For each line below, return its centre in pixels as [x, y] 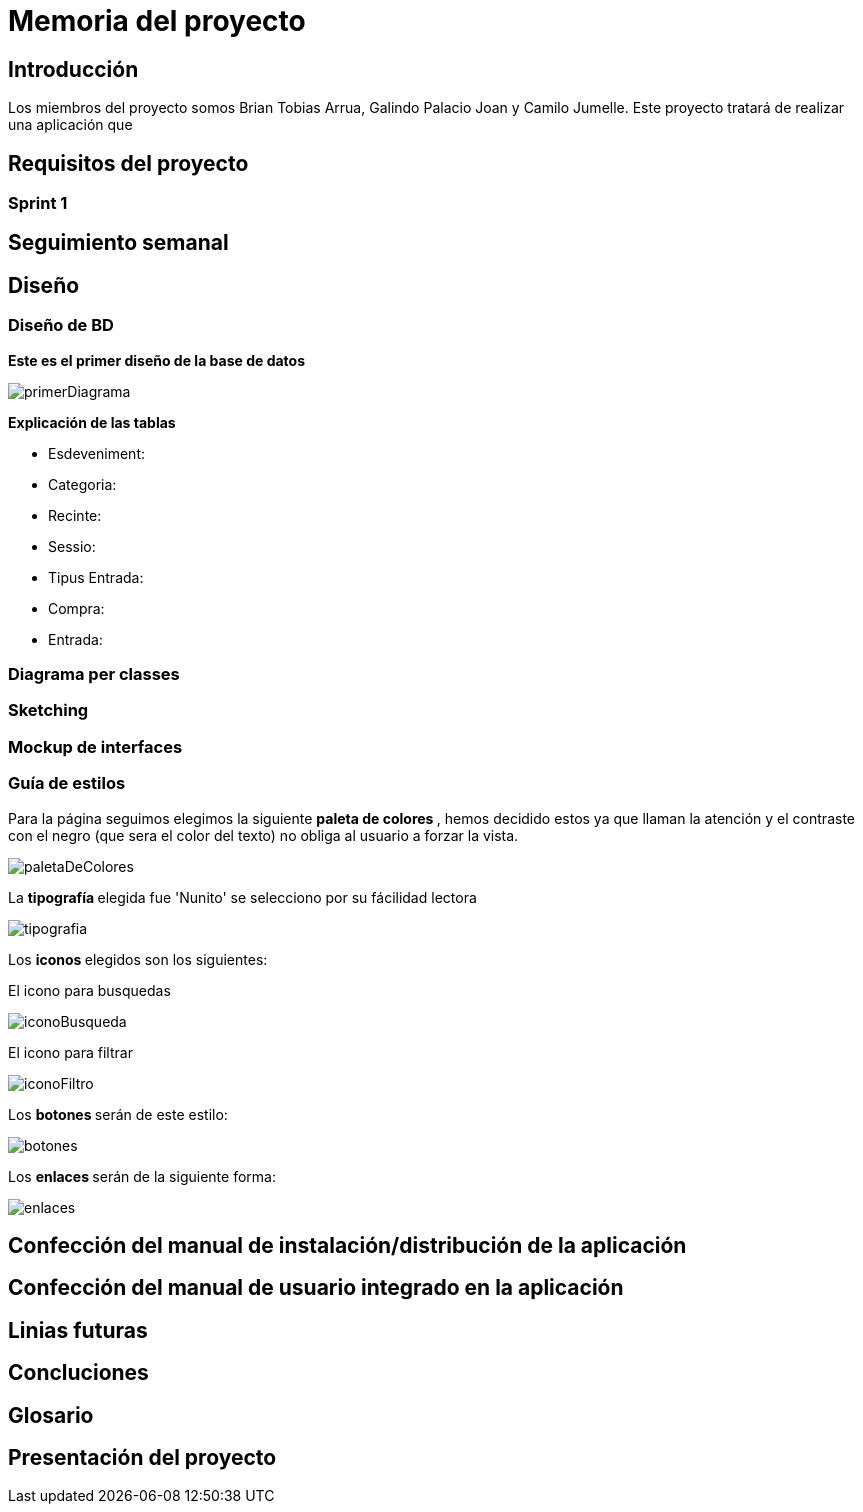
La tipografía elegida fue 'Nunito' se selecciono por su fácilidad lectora [242, 897]
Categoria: [82, 484]
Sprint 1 [38, 203]
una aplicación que [70, 125]
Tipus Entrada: [96, 577]
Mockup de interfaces [95, 746]
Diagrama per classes [94, 674]
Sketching [48, 710]
